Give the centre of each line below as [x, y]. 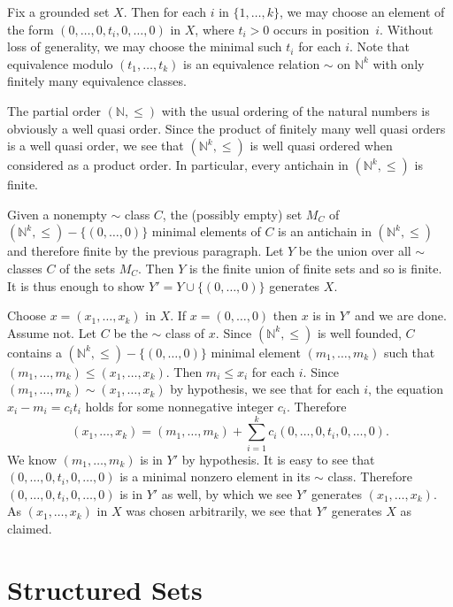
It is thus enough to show [76, 285]
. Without [407, 29]
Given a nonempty [57, 214]
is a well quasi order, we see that [96, 146]
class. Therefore [370, 476]
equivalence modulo [60, 63]
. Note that [380, 46]
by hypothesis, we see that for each [265, 389]
